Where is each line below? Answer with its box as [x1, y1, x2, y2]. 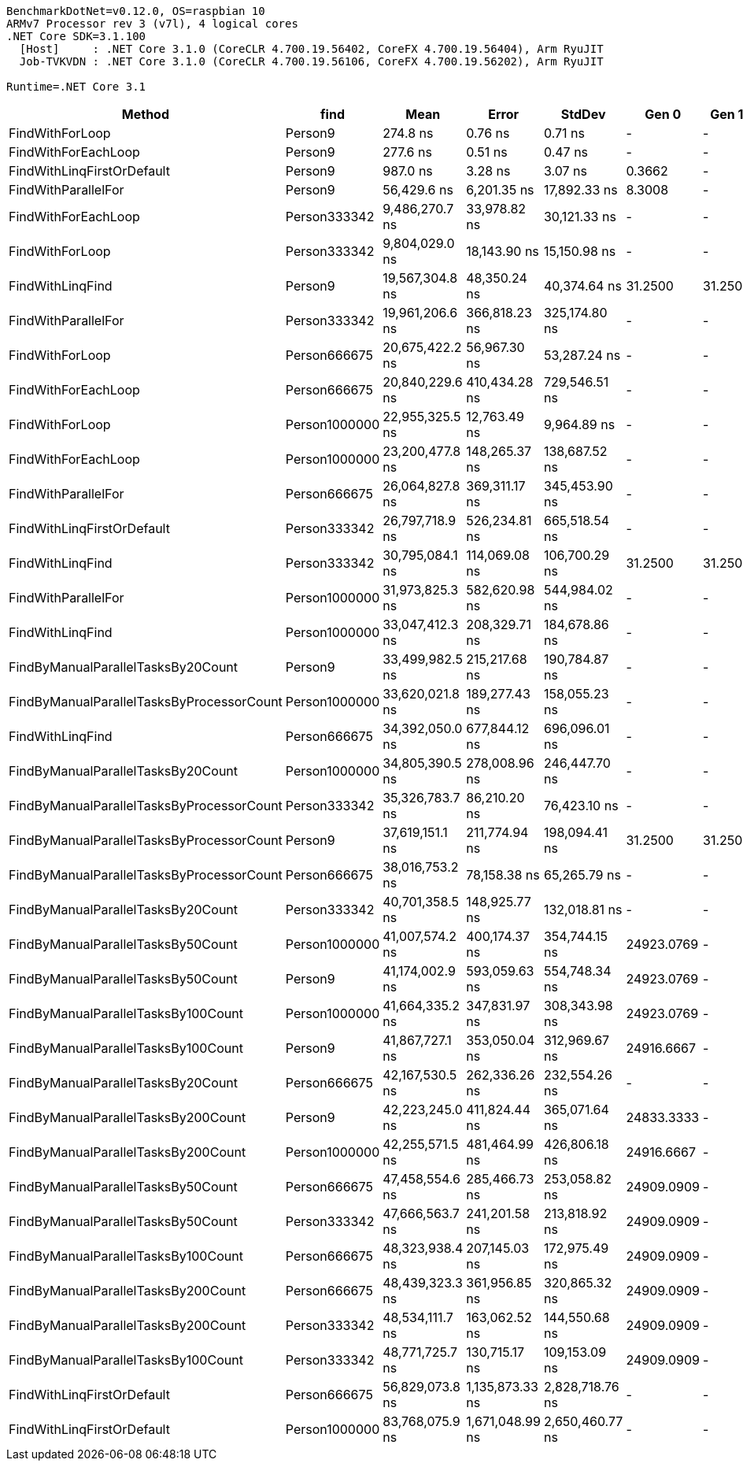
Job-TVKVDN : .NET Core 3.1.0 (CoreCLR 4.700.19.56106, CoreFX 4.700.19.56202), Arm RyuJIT [19, 55, 604, 68]
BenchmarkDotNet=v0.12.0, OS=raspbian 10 [6, 5, 265, 17]
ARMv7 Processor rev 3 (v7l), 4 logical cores [6, 17, 298, 30]
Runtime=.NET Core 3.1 [6, 80, 146, 93]
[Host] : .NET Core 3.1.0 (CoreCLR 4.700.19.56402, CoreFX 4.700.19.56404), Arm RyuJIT [19, 43, 604, 55]
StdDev [560, 106, 606, 122]
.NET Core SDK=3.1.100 [6, 30, 146, 43]
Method [121, 106, 169, 122]
